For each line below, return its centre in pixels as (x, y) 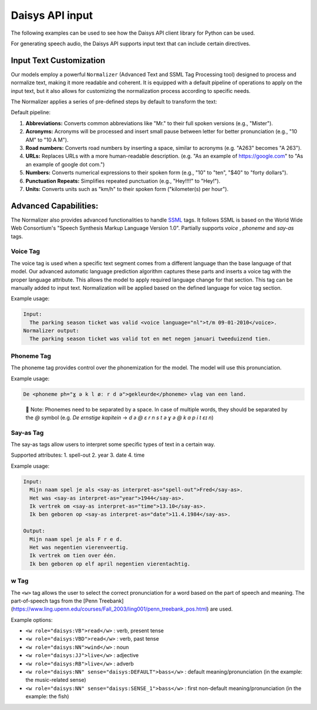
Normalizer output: (51, 331)
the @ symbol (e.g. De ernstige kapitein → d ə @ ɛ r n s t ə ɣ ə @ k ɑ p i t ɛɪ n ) (119, 417)
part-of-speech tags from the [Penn (54, 601)
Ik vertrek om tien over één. (73, 556)
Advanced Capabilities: (55, 206)
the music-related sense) (56, 680)
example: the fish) (48, 696)
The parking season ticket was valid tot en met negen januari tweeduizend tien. (150, 339)
